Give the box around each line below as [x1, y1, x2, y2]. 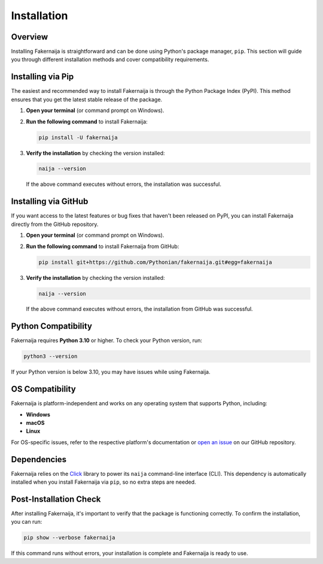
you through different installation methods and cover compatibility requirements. [11, 56, 209, 63]
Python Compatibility [11, 321, 93, 331]
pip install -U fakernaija [38, 134, 118, 141]
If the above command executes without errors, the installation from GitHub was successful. [26, 306, 254, 313]
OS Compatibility [11, 384, 76, 394]
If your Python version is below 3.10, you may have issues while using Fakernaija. [11, 369, 211, 376]
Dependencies [11, 454, 67, 465]
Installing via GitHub [11, 197, 89, 207]
